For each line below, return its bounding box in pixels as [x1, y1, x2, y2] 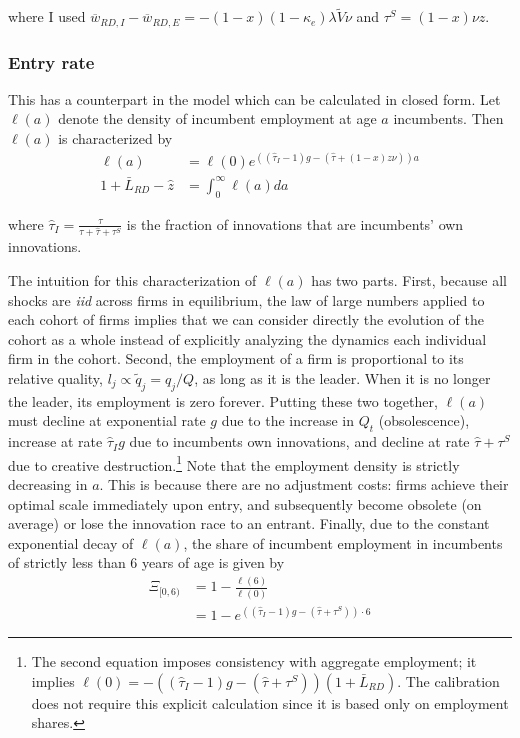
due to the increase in [221, 410, 355, 431]
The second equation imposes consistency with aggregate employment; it [31, 651, 477, 672]
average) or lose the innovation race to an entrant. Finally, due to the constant [8, 513, 490, 534]
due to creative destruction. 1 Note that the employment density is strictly [8, 451, 460, 475]
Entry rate [8, 49, 95, 74]
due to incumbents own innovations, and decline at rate [129, 431, 470, 452]
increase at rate [8, 431, 103, 452]
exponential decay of [8, 532, 134, 553]
